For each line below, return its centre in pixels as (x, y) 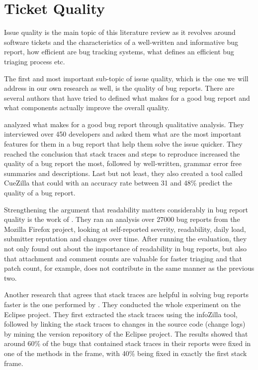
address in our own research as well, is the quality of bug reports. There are (119, 88)
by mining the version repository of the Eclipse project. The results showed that (126, 333)
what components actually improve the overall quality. (87, 107)
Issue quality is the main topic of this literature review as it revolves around (120, 32)
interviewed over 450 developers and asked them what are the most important (123, 134)
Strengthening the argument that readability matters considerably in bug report (126, 209)
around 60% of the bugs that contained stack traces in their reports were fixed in (128, 343)
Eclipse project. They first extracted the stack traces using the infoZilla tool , (121, 314)
